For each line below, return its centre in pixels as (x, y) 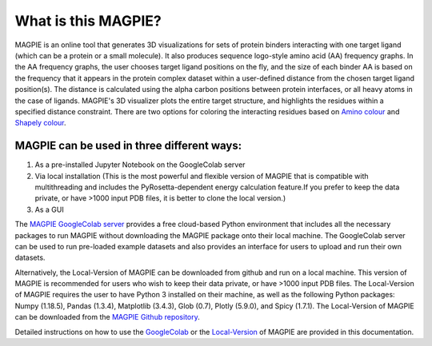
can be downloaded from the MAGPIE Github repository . (107, 317)
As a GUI (49, 209)
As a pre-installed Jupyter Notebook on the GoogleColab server (140, 165)
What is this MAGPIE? (88, 21)
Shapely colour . (41, 123)
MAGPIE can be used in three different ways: (128, 146)
